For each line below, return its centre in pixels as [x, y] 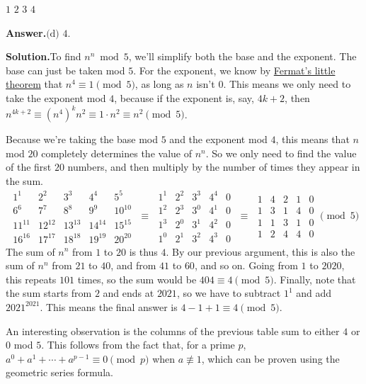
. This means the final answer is [109, 306]
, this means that [313, 139]
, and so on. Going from [246, 265]
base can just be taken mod [65, 70]
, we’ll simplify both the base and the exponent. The [242, 56]
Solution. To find [44, 56]
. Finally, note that [315, 279]
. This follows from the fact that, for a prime [138, 345]
